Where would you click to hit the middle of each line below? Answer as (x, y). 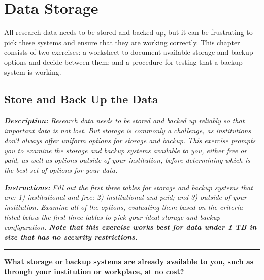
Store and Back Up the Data (81, 99)
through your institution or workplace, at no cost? (94, 271)
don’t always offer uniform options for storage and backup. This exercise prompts (130, 140)
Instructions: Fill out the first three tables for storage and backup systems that (128, 187)
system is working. (33, 72)
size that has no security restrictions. (71, 237)
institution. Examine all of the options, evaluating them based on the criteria (124, 207)
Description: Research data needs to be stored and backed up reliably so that (124, 120)
